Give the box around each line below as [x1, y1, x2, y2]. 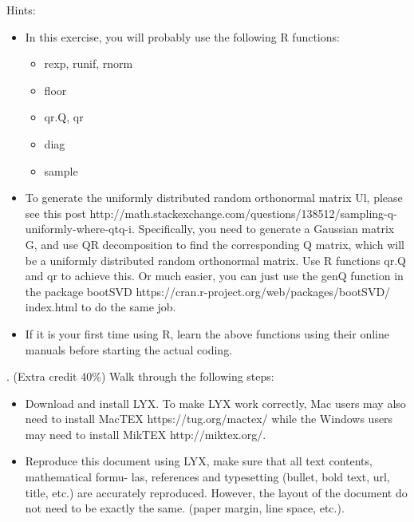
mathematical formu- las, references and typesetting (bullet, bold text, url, [25, 469, 390, 485]
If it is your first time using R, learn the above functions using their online [25, 325, 389, 342]
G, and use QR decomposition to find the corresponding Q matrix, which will [25, 235, 404, 252]
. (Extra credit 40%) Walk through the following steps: [6, 368, 274, 385]
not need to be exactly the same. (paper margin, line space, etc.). [25, 500, 345, 516]
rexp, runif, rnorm [44, 55, 133, 72]
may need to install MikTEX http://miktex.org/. [25, 425, 266, 442]
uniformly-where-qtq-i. [25, 220, 135, 237]
